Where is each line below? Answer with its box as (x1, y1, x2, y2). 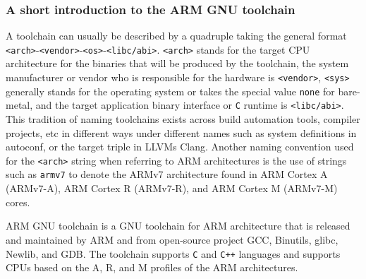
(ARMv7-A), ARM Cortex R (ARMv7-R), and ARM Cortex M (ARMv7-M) (6, 181, 338, 196)
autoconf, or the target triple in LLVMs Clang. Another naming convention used (6, 139, 354, 154)
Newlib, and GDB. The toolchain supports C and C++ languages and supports (6, 246, 341, 261)
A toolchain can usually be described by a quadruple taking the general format (6, 28, 347, 43)
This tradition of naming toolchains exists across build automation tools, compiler (6, 112, 360, 126)
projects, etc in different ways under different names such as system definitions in (6, 125, 357, 140)
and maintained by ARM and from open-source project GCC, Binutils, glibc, (6, 232, 338, 247)
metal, (6, 97, 33, 112)
